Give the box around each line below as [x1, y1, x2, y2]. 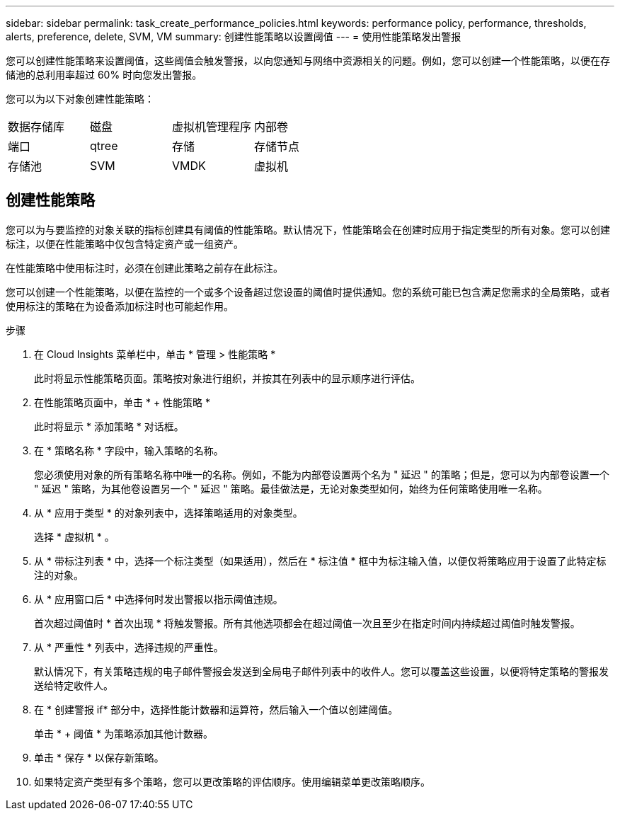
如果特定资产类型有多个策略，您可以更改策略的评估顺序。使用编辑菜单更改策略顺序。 [34, 775, 430, 788]
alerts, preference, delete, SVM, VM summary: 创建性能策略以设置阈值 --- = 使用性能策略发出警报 [6, 30, 461, 42]
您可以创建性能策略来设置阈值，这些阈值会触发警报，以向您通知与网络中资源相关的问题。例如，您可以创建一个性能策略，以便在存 [6, 54, 610, 67]
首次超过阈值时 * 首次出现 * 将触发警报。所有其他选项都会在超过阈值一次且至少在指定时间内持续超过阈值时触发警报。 [34, 616, 580, 629]
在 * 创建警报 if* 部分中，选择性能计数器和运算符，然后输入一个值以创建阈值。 [34, 703, 398, 716]
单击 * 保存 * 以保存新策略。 [34, 751, 164, 764]
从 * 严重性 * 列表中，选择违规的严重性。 [34, 640, 224, 653]
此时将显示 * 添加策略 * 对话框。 [34, 420, 184, 432]
